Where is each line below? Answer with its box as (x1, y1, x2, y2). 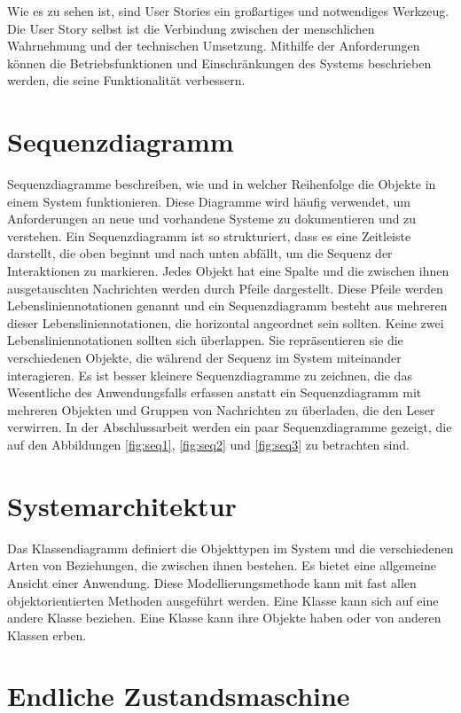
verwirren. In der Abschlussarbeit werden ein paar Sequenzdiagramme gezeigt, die (7, 418, 452, 436)
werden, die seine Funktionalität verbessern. (7, 71, 246, 90)
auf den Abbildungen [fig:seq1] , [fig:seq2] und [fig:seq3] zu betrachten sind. (7, 435, 410, 453)
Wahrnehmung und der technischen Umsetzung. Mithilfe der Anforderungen (7, 36, 420, 55)
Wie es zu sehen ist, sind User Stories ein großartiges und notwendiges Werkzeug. (7, 2, 449, 20)
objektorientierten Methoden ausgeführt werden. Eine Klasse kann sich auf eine (7, 591, 439, 609)
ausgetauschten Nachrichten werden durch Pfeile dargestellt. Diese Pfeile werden (7, 278, 443, 297)
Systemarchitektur (7, 487, 237, 523)
